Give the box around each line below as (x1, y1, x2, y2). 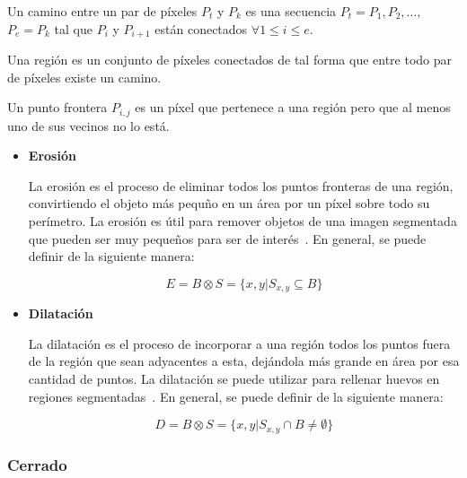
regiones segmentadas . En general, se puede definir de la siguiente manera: (28, 387, 444, 405)
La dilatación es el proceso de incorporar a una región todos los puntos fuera (28, 334, 451, 352)
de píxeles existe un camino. (7, 67, 162, 86)
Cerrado (7, 453, 67, 475)
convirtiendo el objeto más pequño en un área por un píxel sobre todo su (28, 194, 430, 213)
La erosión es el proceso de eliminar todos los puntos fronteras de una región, (28, 176, 454, 195)
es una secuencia (245, 2, 337, 20)
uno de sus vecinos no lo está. (7, 116, 170, 135)
